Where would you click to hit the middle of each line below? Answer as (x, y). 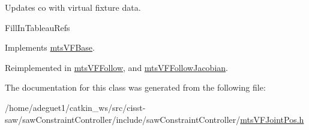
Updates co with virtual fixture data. (73, 7)
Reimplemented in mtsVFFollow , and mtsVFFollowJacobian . (116, 67)
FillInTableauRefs (37, 27)
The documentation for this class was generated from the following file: (135, 87)
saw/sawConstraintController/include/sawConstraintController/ (123, 119)
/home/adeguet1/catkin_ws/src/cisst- (75, 107)
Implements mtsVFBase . (50, 47)
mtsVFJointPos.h (272, 119)
